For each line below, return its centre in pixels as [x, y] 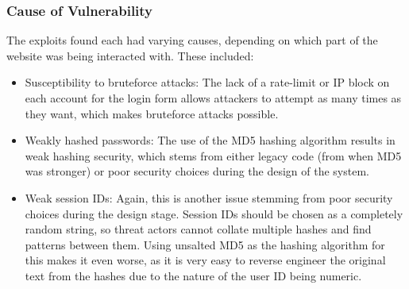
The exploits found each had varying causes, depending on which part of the [192, 40]
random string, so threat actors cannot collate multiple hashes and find [198, 229]
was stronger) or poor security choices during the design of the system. [197, 171]
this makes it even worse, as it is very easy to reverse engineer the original [205, 260]
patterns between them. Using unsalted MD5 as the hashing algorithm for [205, 244]
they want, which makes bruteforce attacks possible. [152, 113]
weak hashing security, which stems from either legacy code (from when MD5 [213, 155]
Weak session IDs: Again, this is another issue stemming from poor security [209, 197]
